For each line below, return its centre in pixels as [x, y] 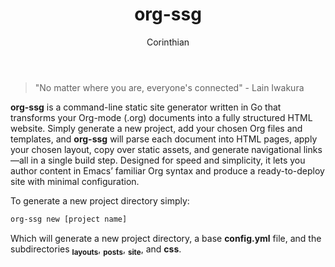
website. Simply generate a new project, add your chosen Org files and [156, 128]
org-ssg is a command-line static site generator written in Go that [146, 107]
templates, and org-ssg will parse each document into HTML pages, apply [164, 139]
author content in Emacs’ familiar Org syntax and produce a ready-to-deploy [167, 170]
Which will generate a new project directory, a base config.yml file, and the [166, 238]
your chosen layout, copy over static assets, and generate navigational [156, 149]
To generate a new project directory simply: [100, 200]
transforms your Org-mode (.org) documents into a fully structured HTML [161, 117]
